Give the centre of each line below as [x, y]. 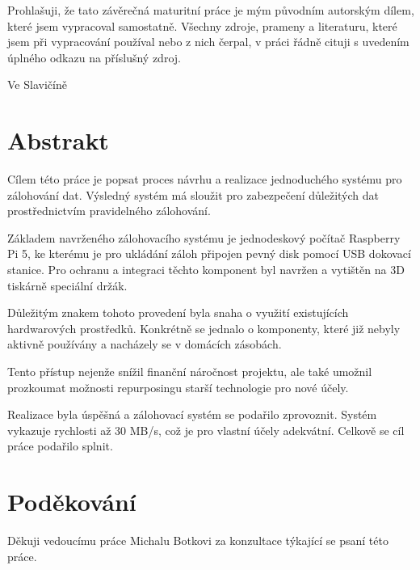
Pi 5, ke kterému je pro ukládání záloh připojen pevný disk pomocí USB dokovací [209, 253]
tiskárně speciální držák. [67, 285]
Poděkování [72, 502]
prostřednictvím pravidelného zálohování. [109, 211]
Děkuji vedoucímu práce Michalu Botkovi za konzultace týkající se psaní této [198, 540]
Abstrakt [58, 140]
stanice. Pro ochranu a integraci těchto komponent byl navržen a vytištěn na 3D [206, 270]
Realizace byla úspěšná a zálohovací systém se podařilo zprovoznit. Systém [192, 414]
